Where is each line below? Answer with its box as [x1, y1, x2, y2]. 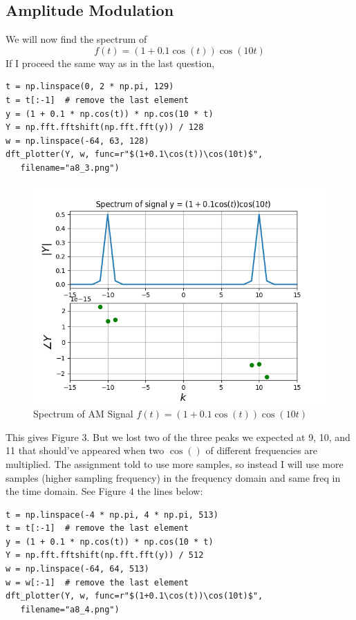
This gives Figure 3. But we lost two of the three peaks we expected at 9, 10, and [6, 429, 350, 444]
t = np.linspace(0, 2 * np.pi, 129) [6, 82, 174, 92]
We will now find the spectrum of [6, 32, 147, 46]
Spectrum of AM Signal [33, 406, 133, 421]
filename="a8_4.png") [20, 604, 120, 614]
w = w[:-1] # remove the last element [6, 577, 189, 588]
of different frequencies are [205, 443, 318, 458]
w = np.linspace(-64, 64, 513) [6, 564, 149, 574]
